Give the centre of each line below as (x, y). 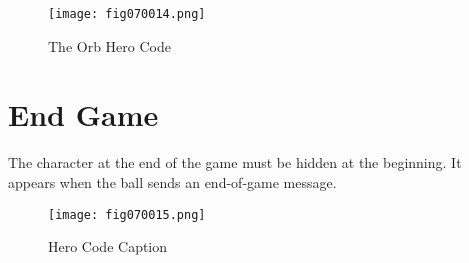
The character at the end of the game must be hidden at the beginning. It (235, 162)
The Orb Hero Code (109, 45)
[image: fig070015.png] (127, 214)
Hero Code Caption (108, 246)
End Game (83, 114)
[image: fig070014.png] (127, 14)
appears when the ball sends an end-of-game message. (172, 181)
